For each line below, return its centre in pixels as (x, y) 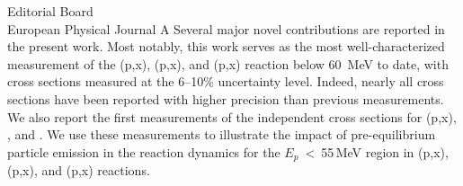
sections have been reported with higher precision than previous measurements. (226, 98)
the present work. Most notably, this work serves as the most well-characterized (226, 46)
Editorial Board (50, 11)
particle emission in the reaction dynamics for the (144, 151)
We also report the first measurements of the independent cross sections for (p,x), (232, 116)
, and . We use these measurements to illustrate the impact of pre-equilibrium (222, 134)
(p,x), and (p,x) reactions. (79, 170)
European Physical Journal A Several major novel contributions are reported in (226, 28)
